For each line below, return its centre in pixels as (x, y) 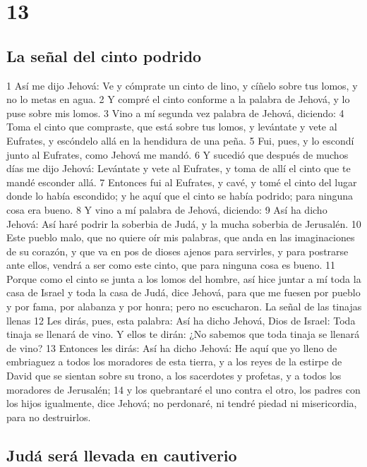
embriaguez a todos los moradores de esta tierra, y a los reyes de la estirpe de (174, 362)
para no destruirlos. (49, 417)
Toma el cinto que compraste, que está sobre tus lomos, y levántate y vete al (172, 127)
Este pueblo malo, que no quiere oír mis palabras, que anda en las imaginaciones (181, 237)
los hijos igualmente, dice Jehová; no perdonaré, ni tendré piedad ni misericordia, (182, 403)
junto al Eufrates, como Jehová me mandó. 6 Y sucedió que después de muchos (178, 154)
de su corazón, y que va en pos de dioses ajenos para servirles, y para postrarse (178, 251)
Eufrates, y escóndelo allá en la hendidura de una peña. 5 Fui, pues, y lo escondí (180, 140)
